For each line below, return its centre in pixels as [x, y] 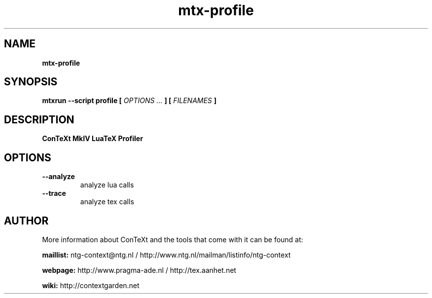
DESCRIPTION [39, 119]
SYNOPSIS [31, 82]
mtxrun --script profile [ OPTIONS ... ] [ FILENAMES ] [129, 101]
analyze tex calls [107, 202]
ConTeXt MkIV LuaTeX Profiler [92, 139]
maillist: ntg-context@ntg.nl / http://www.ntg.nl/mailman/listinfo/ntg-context [166, 255]
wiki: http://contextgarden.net [91, 285]
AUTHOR [26, 221]
